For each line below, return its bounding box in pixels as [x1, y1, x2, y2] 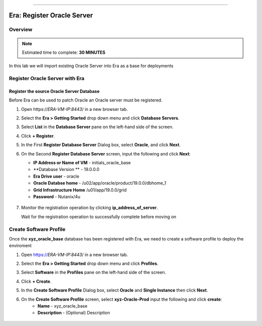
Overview [9, 26, 33, 33]
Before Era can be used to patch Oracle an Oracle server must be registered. [9, 97, 163, 103]
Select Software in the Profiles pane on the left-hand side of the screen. [21, 270, 166, 275]
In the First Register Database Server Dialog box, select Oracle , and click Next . [21, 142, 181, 148]
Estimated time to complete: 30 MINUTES [22, 49, 106, 55]
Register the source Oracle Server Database [9, 88, 99, 94]
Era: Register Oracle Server [9, 11, 93, 19]
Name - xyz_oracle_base [37, 303, 87, 309]
